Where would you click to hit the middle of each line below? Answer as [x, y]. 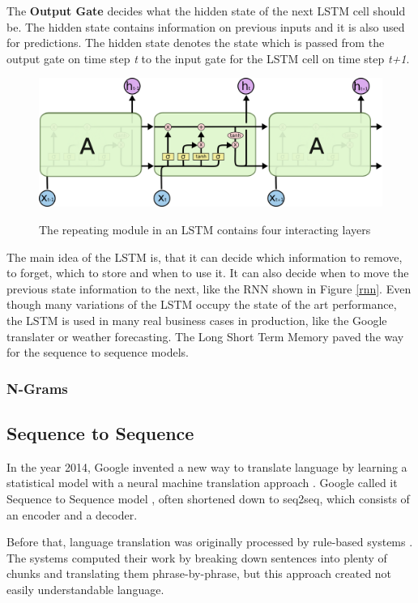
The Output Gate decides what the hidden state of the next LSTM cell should [206, 11]
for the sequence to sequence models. [98, 352]
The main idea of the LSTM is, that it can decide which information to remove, [205, 257]
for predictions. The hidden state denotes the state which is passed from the [196, 43]
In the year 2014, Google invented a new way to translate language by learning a [207, 466]
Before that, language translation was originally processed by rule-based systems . [210, 542]
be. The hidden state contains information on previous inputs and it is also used [206, 26]
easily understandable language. [85, 589]
